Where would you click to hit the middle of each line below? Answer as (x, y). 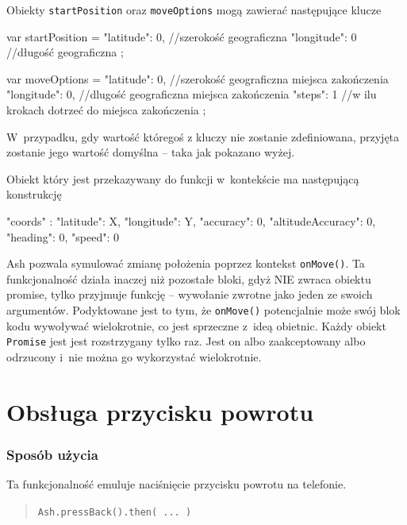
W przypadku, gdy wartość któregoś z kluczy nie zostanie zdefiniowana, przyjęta (203, 136)
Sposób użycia (52, 454)
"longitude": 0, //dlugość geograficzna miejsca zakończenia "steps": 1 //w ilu (192, 94)
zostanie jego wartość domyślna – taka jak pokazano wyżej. (151, 152)
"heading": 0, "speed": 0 (63, 236)
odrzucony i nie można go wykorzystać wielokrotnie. (134, 356)
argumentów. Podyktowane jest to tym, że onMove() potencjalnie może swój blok (203, 310)
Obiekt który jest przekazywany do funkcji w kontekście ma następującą (183, 178)
